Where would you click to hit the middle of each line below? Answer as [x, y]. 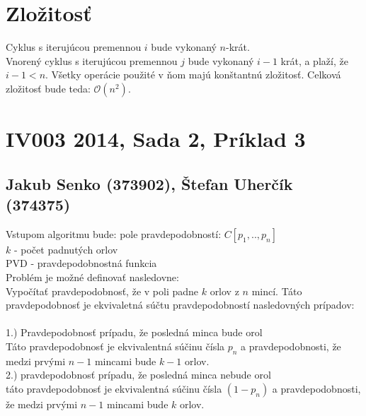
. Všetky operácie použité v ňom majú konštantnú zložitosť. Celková [193, 75]
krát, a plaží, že [314, 60]
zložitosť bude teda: [48, 88]
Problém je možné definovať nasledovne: [92, 277]
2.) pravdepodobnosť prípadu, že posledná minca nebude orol [138, 375]
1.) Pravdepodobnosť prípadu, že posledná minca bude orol [134, 332]
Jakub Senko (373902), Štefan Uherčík [149, 183]
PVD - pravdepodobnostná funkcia [81, 263]
